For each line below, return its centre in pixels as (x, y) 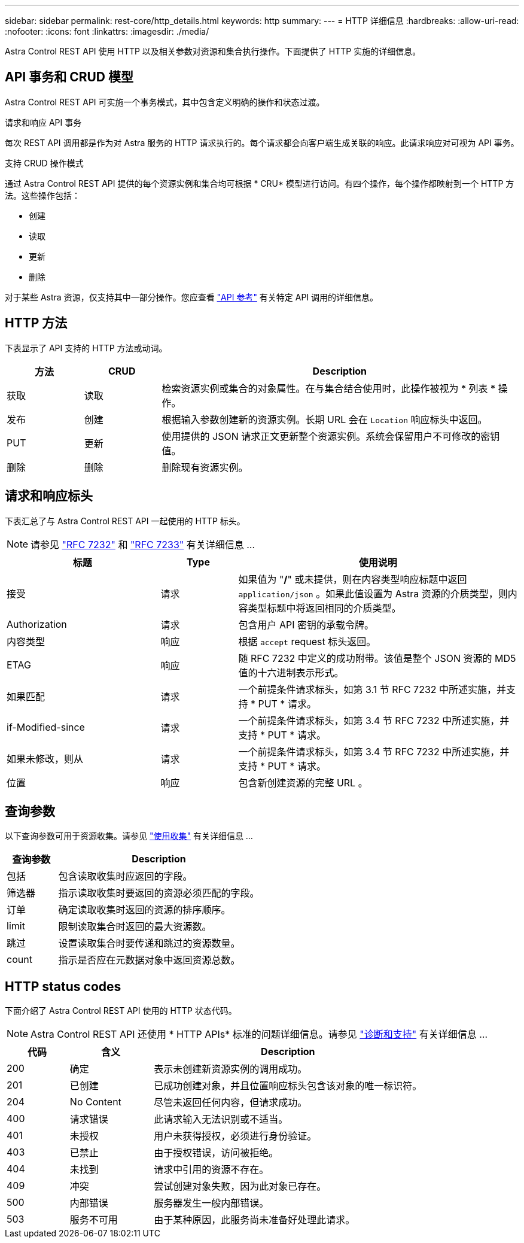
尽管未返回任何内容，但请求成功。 (231, 1103)
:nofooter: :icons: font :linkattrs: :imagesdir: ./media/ (107, 31)
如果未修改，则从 (45, 759)
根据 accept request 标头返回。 (307, 641)
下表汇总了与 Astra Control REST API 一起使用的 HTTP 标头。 (125, 521)
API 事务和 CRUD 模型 (69, 77)
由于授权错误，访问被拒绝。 (216, 1153)
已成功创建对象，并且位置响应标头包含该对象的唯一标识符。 (288, 1086)
